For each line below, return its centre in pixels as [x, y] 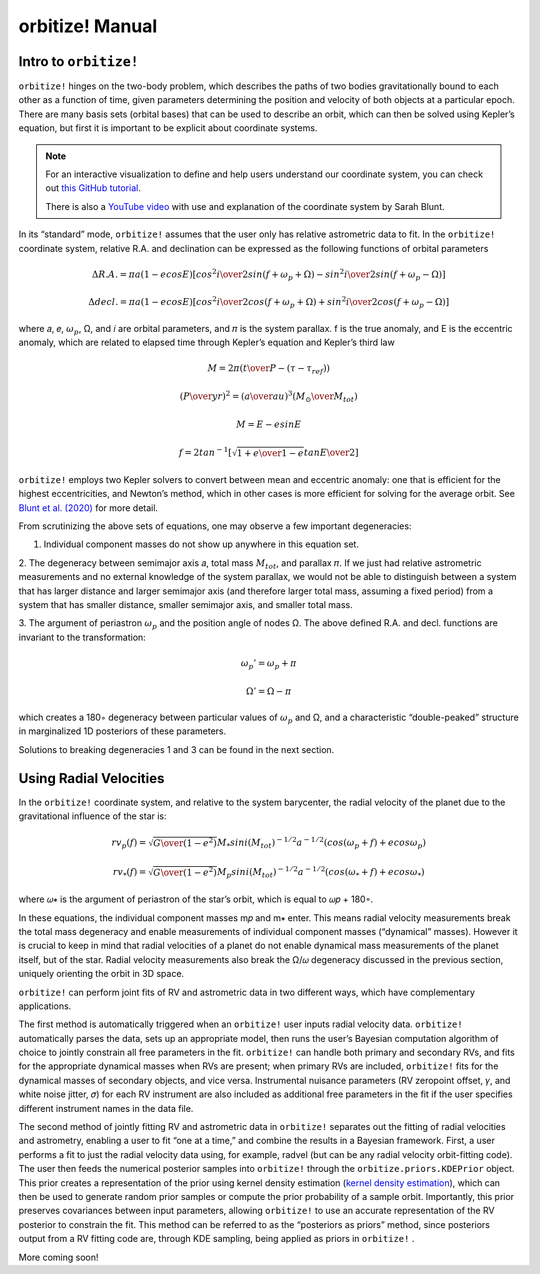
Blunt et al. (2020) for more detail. [88, 507]
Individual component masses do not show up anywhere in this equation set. [201, 544]
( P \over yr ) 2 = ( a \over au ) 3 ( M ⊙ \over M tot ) [269, 396]
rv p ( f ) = [129, 844]
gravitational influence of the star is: [92, 816]
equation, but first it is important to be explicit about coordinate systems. [168, 128]
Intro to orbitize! [78, 61]
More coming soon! [58, 1257]
